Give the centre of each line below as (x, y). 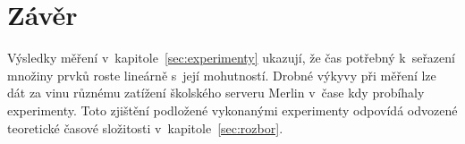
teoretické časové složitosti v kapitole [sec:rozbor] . (145, 127)
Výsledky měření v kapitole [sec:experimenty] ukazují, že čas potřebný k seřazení (231, 58)
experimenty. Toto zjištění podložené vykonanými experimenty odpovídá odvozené (232, 110)
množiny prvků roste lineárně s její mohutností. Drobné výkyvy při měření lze (222, 75)
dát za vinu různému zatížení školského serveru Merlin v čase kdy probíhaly (216, 93)
